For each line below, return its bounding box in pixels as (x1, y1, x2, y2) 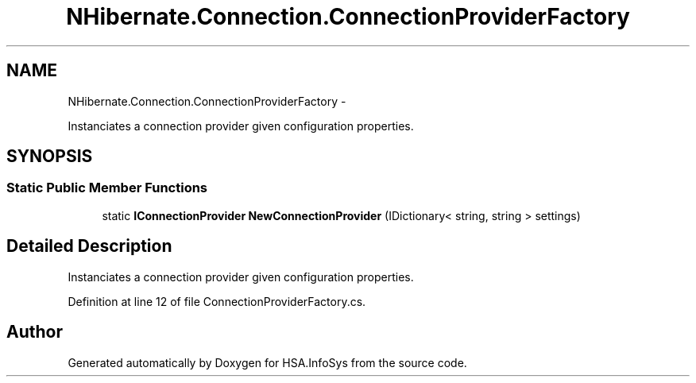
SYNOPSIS (6, 146, 93, 167)
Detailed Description (6, 236, 172, 257)
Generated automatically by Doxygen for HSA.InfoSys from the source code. (68, 355, 467, 369)
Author (6, 322, 63, 342)
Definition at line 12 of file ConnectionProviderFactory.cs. (68, 294, 366, 308)
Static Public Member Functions (6, 180, 208, 196)
